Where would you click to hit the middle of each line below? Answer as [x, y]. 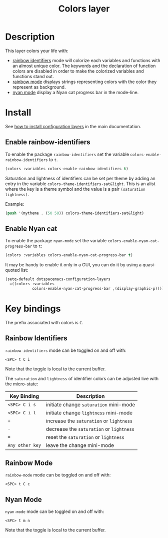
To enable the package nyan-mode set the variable [56, 241]
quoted [12, 270]
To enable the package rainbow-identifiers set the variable [67, 154]
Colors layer [84, 9]
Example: [15, 204]
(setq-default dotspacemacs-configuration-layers [58, 279]
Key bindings [33, 309]
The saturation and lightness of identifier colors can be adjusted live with [82, 378]
